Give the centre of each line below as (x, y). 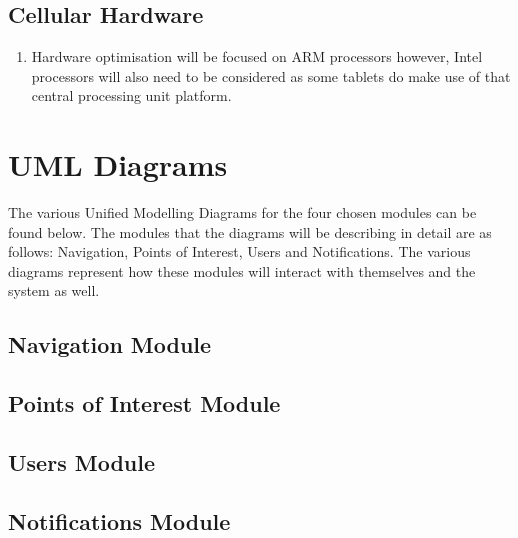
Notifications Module (119, 520)
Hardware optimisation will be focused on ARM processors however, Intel (257, 56)
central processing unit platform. (131, 95)
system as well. (54, 290)
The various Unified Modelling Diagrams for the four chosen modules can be (242, 212)
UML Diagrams (118, 164)
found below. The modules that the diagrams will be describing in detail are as (250, 231)
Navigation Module (110, 344)
